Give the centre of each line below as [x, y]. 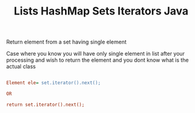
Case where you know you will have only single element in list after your [95, 54]
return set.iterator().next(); [45, 105]
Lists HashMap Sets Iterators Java [101, 11]
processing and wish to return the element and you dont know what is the [97, 60]
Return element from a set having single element [67, 42]
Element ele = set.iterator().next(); [54, 83]
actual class [21, 66]
